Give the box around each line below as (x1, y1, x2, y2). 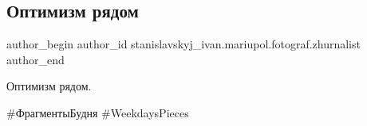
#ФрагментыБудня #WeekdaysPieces (6, 104, 189, 120)
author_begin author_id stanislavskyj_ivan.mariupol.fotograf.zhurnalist (6, 36, 361, 52)
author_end (6, 51, 65, 67)
